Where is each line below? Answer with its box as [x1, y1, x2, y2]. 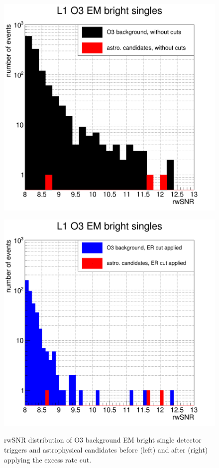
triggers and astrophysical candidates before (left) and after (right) [4, 445, 208, 455]
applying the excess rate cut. [4, 454, 92, 465]
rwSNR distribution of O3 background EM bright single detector [4, 435, 202, 445]
